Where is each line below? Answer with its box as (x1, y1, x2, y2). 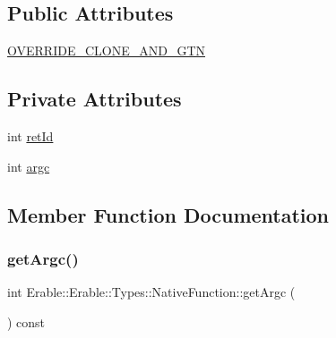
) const (7, 312, 46, 331)
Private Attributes (7, 85, 182, 113)
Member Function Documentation (7, 200, 330, 228)
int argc (7, 156, 50, 175)
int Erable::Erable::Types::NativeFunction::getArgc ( (7, 283, 296, 301)
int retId (7, 127, 54, 145)
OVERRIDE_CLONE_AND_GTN (7, 41, 206, 60)
